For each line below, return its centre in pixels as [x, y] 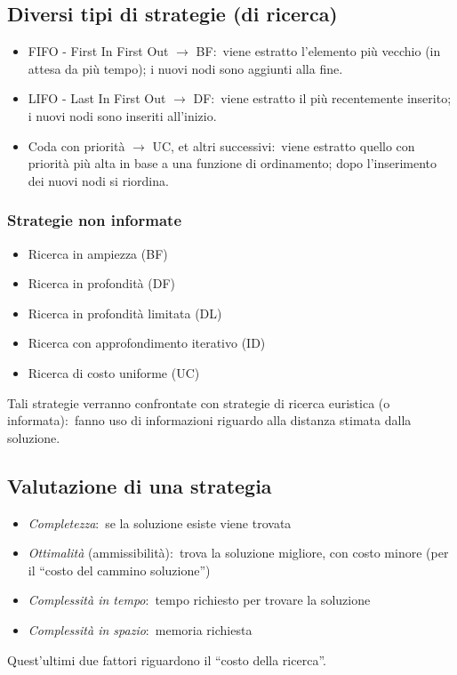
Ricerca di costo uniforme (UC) [114, 372]
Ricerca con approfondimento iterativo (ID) [147, 343]
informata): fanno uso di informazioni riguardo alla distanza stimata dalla [209, 420]
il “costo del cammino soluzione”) [119, 570]
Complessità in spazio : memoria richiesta [140, 629]
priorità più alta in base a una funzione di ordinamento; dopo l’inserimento [233, 163]
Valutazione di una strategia [140, 485]
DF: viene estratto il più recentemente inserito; [322, 98]
